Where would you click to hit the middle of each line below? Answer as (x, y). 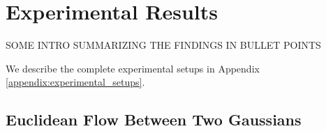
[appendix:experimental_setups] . (75, 82)
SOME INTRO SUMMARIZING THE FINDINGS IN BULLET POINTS (163, 45)
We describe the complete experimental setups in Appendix (133, 68)
